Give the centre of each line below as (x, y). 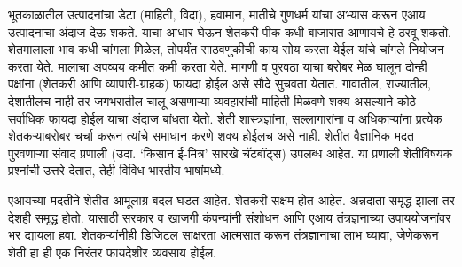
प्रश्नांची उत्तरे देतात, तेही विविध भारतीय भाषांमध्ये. (117, 170)
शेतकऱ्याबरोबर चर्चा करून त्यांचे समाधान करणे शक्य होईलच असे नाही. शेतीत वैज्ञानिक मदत (211, 136)
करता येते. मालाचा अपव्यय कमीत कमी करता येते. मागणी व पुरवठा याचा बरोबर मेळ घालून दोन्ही (218, 66)
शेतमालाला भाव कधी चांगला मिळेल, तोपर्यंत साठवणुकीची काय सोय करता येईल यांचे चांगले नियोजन (226, 49)
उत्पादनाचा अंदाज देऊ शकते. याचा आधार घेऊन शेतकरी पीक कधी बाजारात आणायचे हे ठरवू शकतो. (230, 31)
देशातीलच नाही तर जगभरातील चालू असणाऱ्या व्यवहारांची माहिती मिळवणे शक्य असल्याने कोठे (212, 100)
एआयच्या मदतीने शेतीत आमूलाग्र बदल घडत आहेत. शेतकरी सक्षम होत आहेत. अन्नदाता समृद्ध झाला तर (231, 199)
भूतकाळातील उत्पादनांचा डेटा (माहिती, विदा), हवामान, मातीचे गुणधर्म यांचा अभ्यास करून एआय (217, 14)
